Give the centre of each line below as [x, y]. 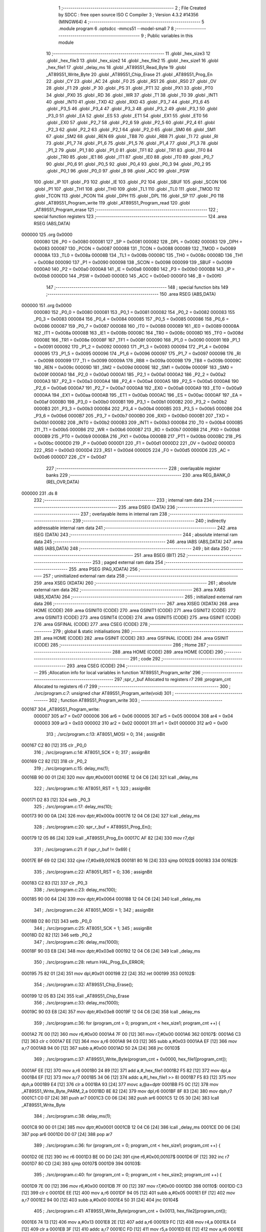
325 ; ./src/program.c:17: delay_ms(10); [73, 807]
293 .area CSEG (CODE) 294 [96, 666]
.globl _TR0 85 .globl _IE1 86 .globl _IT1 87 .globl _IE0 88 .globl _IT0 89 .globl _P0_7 [130, 157]
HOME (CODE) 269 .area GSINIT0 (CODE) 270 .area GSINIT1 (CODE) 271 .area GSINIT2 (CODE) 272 [135, 611]
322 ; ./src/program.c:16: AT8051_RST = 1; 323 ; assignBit [92, 788]
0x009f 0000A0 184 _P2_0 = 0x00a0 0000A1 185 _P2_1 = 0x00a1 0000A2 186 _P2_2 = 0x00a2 [130, 374]
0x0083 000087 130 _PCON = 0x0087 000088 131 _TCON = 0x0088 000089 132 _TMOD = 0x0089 [135, 248]
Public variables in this [170, 35]
